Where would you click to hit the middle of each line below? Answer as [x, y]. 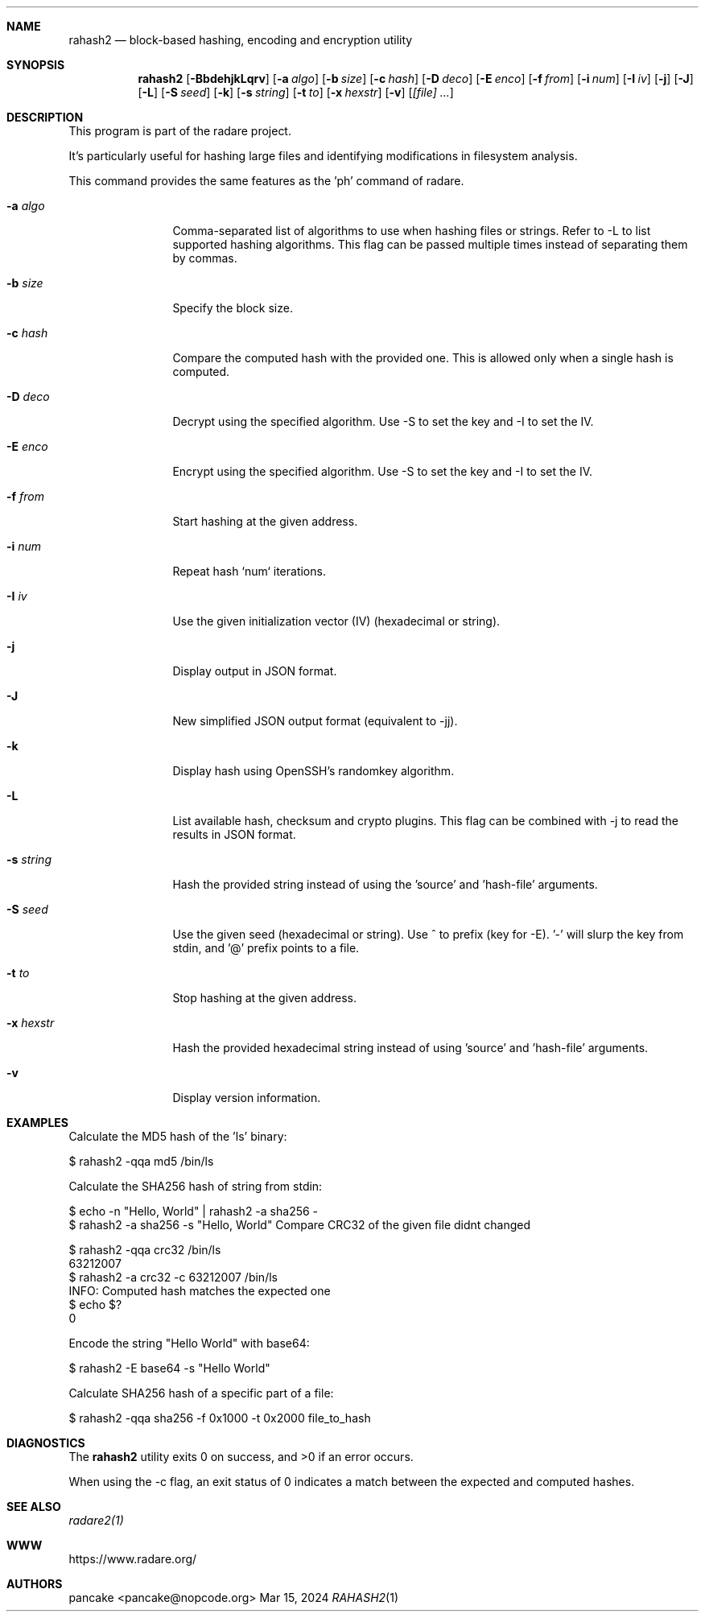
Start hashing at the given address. [265, 521]
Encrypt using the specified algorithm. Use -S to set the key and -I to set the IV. [383, 471]
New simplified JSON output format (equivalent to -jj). [315, 721]
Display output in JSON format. [255, 671]
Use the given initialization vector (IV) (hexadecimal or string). [336, 621]
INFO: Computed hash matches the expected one [200, 1291]
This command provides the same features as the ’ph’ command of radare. [266, 181]
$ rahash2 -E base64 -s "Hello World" [169, 1368]
